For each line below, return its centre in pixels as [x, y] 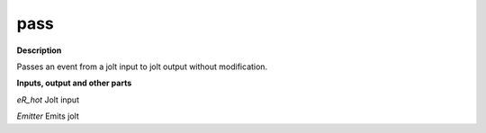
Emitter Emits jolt [48, 116]
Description [39, 50]
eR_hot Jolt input [48, 100]
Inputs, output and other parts [74, 83]
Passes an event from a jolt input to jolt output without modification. [142, 66]
